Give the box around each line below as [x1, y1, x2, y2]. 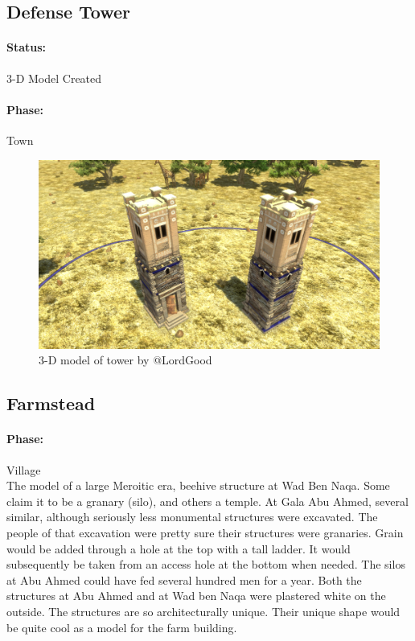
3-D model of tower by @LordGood [39, 351, 212, 368]
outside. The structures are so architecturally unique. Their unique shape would [6, 602, 401, 619]
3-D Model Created [6, 69, 102, 86]
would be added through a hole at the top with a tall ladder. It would [6, 540, 351, 557]
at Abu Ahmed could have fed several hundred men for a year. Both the [6, 571, 362, 588]
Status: [6, 39, 47, 55]
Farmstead [6, 391, 96, 416]
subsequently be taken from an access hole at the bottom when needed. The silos [6, 556, 405, 573]
